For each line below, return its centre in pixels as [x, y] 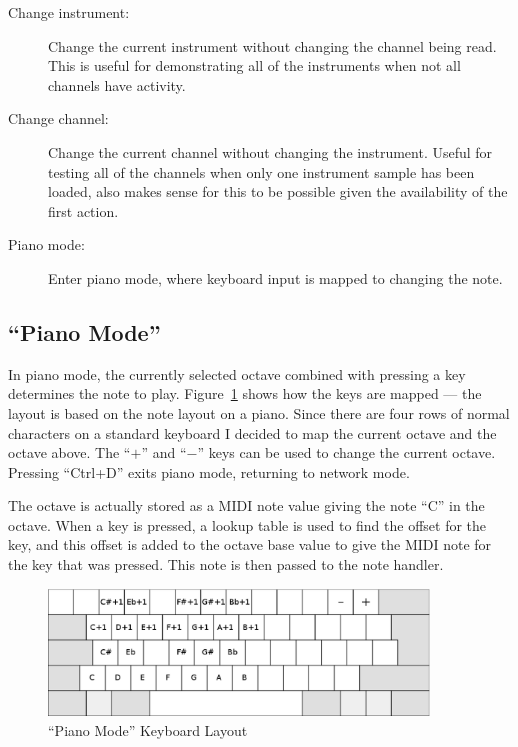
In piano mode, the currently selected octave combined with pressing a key [237, 373]
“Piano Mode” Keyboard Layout [148, 729]
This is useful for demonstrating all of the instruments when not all [254, 65]
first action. [83, 210]
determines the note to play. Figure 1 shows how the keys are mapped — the [245, 393]
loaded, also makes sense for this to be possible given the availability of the [278, 191]
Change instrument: [69, 12]
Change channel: [58, 118]
